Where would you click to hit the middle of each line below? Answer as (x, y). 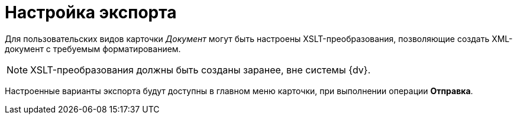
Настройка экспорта (91, 12)
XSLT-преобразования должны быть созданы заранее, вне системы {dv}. (201, 70)
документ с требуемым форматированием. (93, 49)
